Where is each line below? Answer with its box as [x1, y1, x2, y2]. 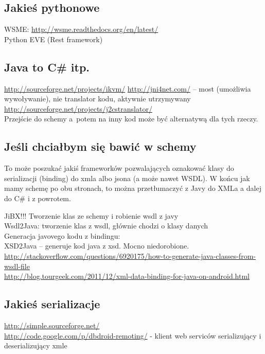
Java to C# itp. [4, 59, 90, 75]
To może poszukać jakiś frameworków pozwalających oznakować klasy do [4, 163, 234, 173]
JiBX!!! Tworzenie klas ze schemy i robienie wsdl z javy [4, 210, 179, 221]
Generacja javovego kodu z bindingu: [4, 230, 120, 241]
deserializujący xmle [4, 340, 67, 351]
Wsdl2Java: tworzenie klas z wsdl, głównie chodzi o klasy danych [4, 220, 208, 231]
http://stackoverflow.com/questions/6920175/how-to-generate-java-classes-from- [4, 250, 256, 261]
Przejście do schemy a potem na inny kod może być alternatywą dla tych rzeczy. [4, 113, 258, 124]
